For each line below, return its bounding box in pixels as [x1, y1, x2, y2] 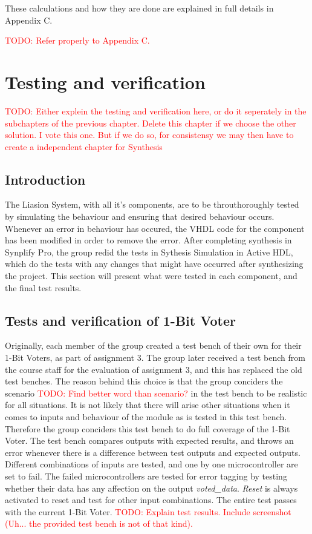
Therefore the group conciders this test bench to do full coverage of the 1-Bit [5, 422, 290, 435]
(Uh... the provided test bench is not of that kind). [5, 517, 193, 530]
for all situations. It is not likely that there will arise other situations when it [5, 398, 290, 411]
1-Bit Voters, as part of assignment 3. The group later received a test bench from [5, 351, 305, 364]
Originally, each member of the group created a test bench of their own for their [5, 339, 302, 352]
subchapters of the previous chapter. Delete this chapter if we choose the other [5, 116, 296, 129]
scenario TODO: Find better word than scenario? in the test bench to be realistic [5, 386, 307, 399]
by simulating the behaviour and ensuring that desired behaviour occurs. [5, 210, 275, 223]
